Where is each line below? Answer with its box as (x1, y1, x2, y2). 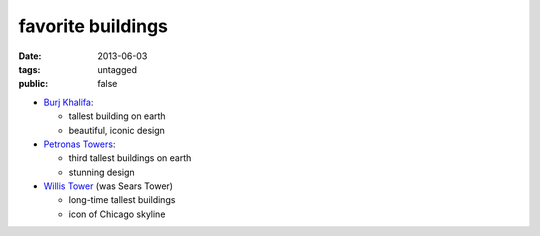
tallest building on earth (68, 110, 166, 122)
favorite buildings (18, 15, 169, 37)
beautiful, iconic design (68, 124, 165, 136)
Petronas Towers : (43, 138, 116, 150)
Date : (18, 50, 42, 62)
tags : (18, 63, 41, 75)
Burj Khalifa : (43, 96, 94, 108)
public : (18, 78, 49, 90)
